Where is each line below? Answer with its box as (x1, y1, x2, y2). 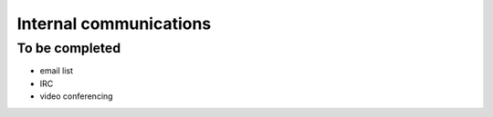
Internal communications (16, 14, 212, 34)
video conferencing (39, 91, 113, 102)
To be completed (16, 40, 121, 56)
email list (39, 65, 73, 76)
